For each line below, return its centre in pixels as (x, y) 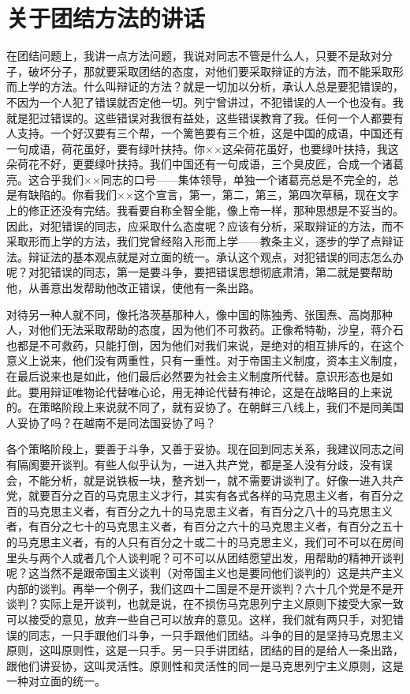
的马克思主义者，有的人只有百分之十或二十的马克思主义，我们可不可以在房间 (205, 541)
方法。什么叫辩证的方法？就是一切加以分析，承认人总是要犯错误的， (227, 86)
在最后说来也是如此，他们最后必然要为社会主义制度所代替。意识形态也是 (194, 376)
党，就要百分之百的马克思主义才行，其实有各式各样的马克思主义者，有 (188, 495)
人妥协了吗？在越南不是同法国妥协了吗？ (111, 422)
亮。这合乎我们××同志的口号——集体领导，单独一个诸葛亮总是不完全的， (197, 179)
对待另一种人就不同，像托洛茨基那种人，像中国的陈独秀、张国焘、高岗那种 (199, 314)
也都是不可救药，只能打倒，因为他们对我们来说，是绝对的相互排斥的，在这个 (205, 345)
